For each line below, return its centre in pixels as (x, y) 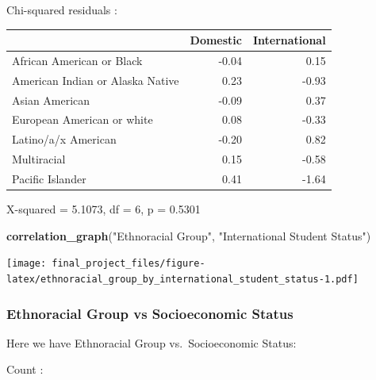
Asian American (51, 100)
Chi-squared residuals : (62, 10)
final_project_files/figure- (129, 264)
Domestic (216, 40)
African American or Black (77, 60)
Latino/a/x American (64, 139)
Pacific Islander (49, 178)
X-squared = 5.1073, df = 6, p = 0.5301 (104, 209)
